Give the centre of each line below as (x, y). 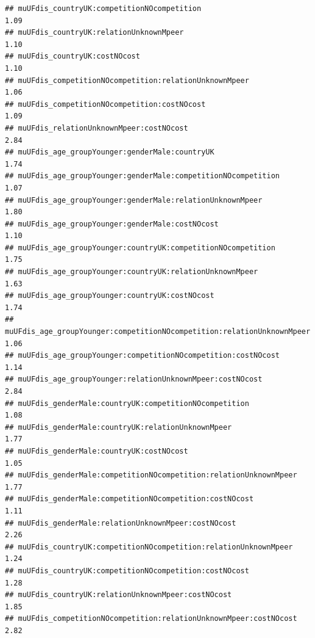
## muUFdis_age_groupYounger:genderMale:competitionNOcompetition (143, 176)
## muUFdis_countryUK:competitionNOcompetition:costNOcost (127, 571)
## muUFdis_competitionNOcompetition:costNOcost (105, 104)
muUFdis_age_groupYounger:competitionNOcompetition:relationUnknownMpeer (158, 332)
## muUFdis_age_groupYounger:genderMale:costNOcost (112, 224)
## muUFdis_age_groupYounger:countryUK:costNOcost (110, 296)
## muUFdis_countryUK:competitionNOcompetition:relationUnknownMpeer (149, 547)
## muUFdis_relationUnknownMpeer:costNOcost (97, 128)
